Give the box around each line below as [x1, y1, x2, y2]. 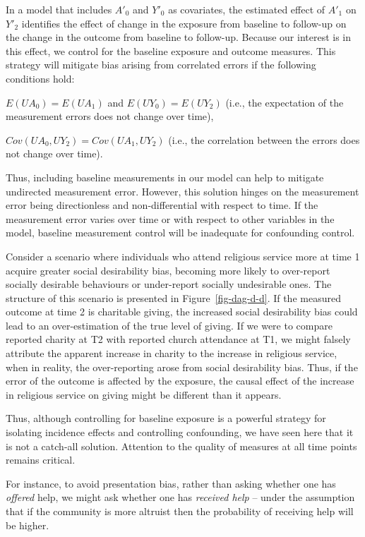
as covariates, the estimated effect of [168, 2, 325, 16]
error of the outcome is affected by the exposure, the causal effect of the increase [6, 373, 354, 388]
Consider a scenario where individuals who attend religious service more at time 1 [6, 248, 360, 263]
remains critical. [6, 452, 76, 467]
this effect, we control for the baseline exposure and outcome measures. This [6, 43, 336, 58]
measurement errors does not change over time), [6, 109, 214, 123]
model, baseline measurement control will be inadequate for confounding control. [6, 225, 355, 240]
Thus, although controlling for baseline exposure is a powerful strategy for [6, 411, 326, 426]
